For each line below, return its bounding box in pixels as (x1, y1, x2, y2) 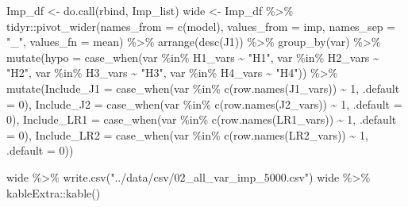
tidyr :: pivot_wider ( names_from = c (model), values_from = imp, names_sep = (6, 17, 396, 34)
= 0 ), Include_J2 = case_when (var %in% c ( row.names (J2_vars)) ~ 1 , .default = (6, 95, 402, 112)
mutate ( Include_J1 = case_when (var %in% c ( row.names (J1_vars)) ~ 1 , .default (6, 79, 400, 96)
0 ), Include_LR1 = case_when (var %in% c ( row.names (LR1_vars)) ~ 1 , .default (6, 111, 397, 128)
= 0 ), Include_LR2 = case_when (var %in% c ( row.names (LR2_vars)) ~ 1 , (6, 126, 368, 143)
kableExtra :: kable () (6, 184, 101, 201)
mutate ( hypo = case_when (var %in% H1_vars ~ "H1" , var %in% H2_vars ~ (6, 48, 379, 65)
